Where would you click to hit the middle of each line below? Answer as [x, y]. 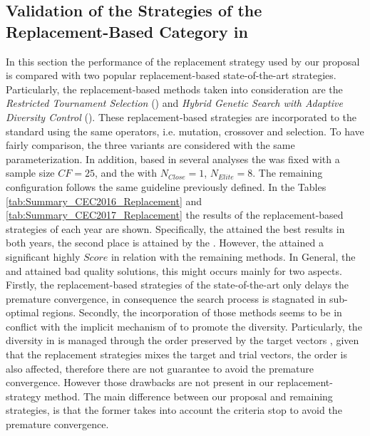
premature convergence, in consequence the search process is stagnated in [166, 298]
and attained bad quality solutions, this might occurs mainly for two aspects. [174, 270]
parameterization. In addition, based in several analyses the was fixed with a [173, 159]
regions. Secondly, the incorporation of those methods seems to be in [192, 312]
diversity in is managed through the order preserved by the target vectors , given [183, 340]
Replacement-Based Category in [127, 31]
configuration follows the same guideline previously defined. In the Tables [166, 186]
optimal [22, 312]
